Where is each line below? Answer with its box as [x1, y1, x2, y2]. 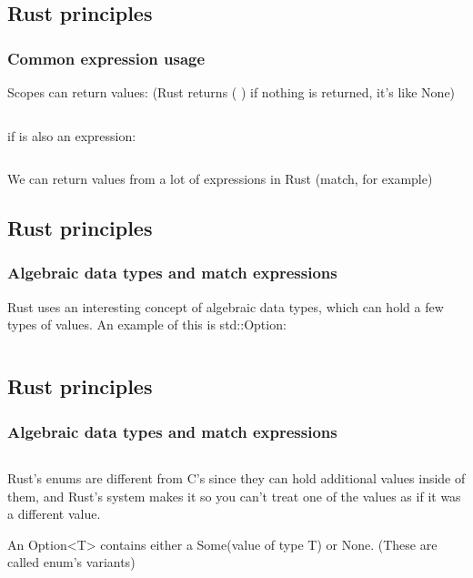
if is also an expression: [7, 126, 136, 145]
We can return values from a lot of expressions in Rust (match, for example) [7, 169, 433, 188]
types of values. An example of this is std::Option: [7, 315, 287, 334]
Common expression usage [7, 46, 206, 69]
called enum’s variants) [7, 553, 136, 572]
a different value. [7, 504, 101, 523]
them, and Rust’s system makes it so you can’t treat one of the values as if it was [7, 486, 461, 505]
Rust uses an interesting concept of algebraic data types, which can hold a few [7, 297, 444, 316]
